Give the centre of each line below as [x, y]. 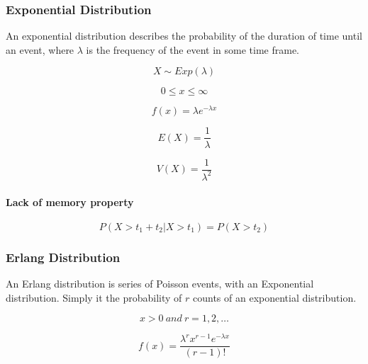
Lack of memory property [70, 201]
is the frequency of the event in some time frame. [193, 49]
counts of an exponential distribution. [275, 297]
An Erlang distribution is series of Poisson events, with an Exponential [160, 283]
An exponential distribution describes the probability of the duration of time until [184, 36]
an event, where [40, 49]
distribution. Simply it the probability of [94, 297]
